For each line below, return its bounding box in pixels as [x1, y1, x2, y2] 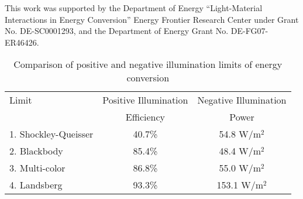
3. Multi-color [9, 161, 66, 175]
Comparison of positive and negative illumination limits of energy [13, 57, 283, 71]
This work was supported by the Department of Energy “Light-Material [5, 2, 263, 13]
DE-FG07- [230, 25, 268, 37]
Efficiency [125, 110, 166, 124]
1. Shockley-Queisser [9, 127, 94, 141]
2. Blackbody [9, 144, 63, 158]
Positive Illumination [102, 93, 188, 107]
